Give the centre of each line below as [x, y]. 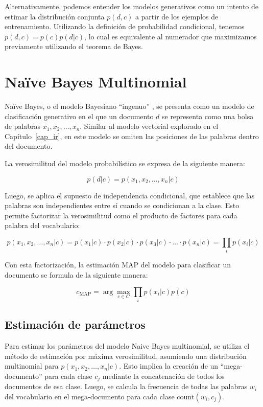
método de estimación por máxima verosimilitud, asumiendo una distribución [126, 356]
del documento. [29, 146]
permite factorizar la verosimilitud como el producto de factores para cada [121, 215]
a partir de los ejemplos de [177, 16]
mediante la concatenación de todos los [163, 376]
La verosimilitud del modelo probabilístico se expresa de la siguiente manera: [125, 163]
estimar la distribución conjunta [55, 16]
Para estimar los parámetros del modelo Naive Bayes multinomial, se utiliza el [127, 346]
